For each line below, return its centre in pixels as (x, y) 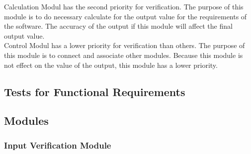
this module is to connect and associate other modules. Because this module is (124, 55)
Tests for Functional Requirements (95, 91)
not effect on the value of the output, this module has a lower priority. (111, 65)
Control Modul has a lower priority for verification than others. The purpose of (125, 45)
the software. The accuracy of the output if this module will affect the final (118, 26)
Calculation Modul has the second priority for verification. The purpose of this (124, 6)
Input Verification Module (58, 145)
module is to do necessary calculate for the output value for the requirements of (125, 16)
